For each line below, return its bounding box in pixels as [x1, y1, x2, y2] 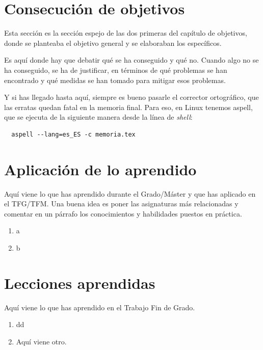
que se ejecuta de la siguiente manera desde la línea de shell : [4, 112, 193, 122]
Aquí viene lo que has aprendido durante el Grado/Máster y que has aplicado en [4, 188, 256, 199]
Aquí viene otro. [16, 336, 67, 346]
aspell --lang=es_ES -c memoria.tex [11, 130, 136, 138]
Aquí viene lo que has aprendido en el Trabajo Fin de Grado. [4, 302, 195, 312]
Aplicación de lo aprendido [4, 158, 197, 179]
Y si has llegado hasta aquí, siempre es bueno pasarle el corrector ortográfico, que [4, 92, 259, 102]
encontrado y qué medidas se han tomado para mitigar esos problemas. [4, 74, 226, 85]
